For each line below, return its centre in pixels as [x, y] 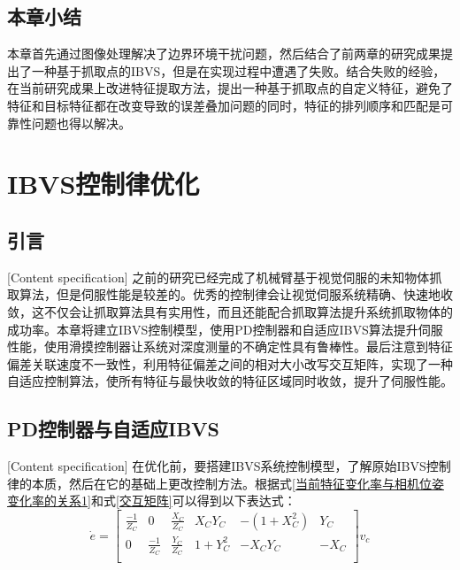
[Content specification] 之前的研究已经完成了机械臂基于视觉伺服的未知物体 [218, 277]
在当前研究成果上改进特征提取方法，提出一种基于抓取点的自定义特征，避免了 [230, 88]
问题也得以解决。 [81, 123]
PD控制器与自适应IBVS [114, 429]
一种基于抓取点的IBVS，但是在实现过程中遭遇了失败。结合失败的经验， [238, 70]
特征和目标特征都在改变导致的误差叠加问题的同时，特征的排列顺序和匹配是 [224, 105]
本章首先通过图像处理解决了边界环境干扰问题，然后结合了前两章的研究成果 [224, 54]
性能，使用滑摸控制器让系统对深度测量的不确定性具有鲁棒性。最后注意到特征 [230, 347]
